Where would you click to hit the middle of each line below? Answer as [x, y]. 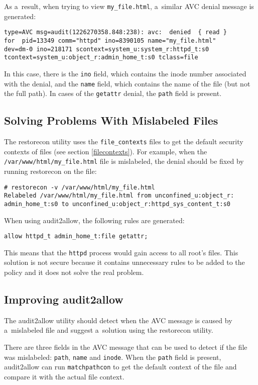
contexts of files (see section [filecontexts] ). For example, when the [106, 151]
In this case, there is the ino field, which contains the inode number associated [125, 73]
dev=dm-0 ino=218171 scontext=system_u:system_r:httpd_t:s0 [107, 49]
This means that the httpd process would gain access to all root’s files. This [121, 252]
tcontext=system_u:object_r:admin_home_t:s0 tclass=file [101, 58]
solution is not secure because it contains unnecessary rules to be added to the [124, 262]
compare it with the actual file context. [64, 376]
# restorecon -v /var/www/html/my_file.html [80, 187]
